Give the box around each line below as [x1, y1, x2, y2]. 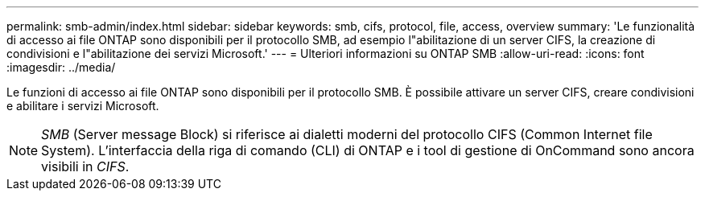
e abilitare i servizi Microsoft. [6, 99, 159, 113]
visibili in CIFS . [41, 158, 130, 174]
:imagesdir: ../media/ [6, 60, 116, 74]
